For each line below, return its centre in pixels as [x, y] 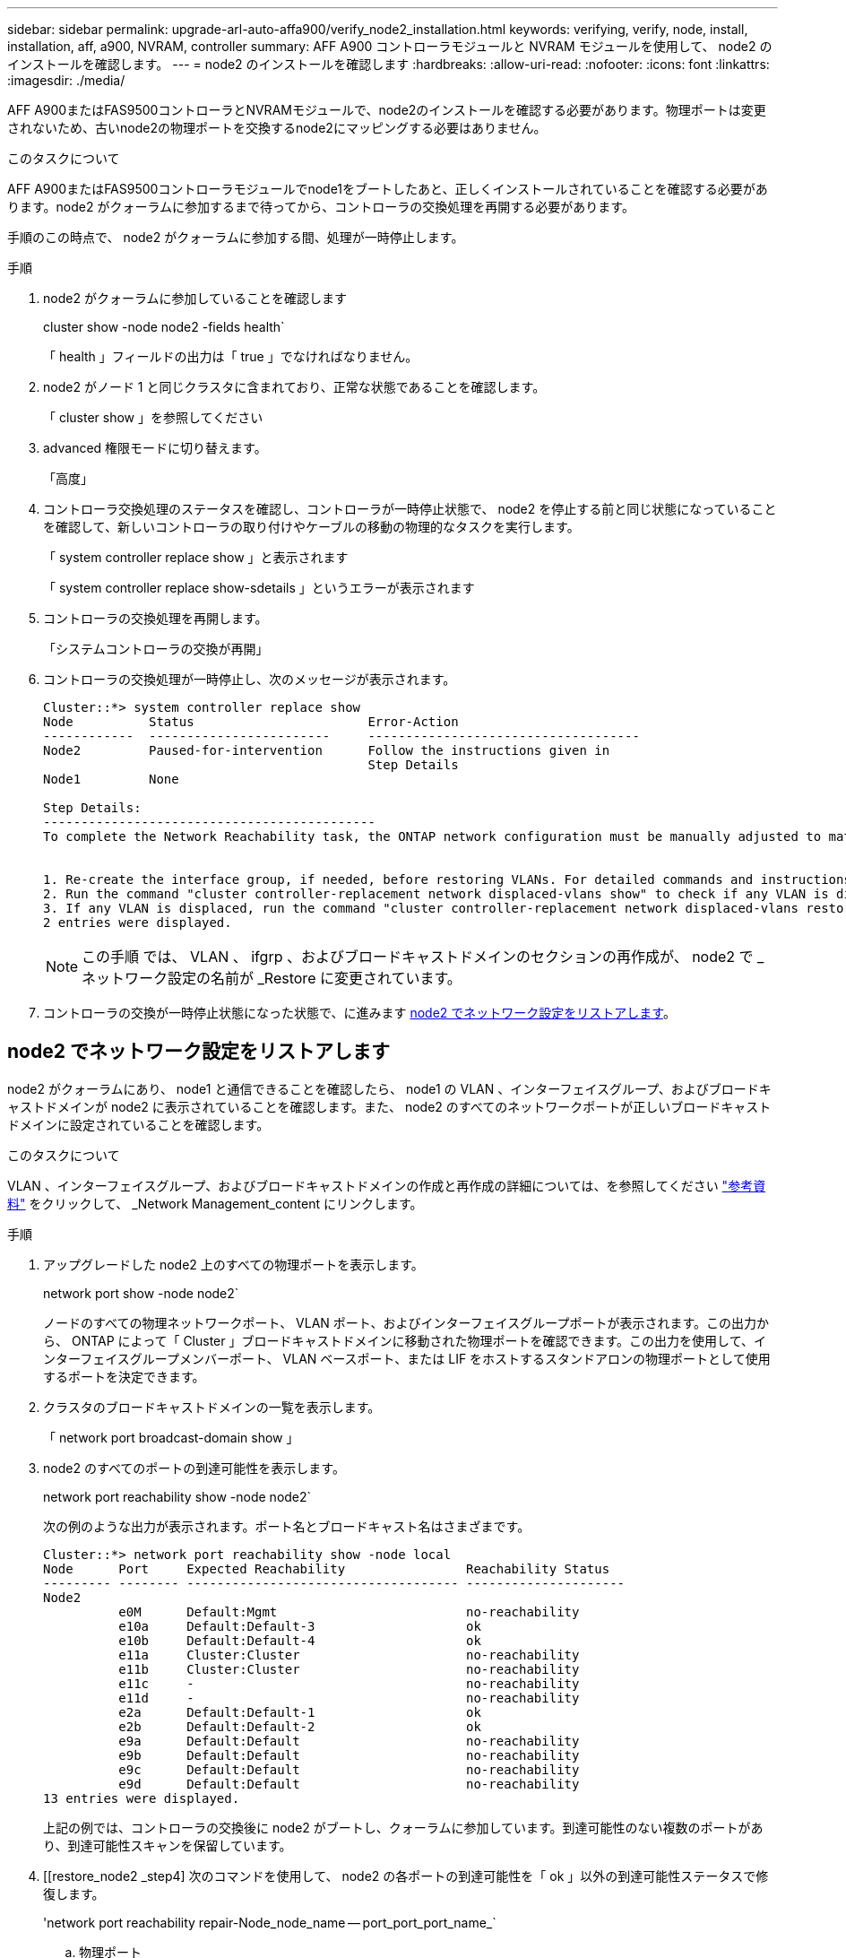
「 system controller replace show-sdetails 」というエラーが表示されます [259, 588]
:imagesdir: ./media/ [66, 80]
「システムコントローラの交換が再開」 [156, 649]
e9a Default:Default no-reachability [349, 1741]
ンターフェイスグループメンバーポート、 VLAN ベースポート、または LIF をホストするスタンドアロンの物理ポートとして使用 [407, 1358]
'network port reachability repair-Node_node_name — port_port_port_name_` [270, 1922]
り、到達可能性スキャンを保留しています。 [168, 1845]
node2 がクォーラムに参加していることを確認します [195, 298]
